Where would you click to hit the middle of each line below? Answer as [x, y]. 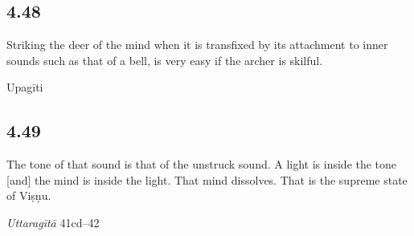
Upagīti [25, 87]
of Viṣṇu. [29, 195]
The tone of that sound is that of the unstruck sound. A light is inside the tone [202, 164]
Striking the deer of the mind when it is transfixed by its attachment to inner [197, 45]
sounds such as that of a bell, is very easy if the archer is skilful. [165, 60]
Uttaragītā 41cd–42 [53, 222]
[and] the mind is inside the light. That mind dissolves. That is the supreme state [207, 179]
